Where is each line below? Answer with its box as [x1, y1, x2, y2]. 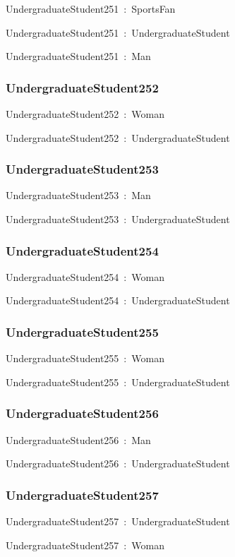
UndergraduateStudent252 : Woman [6, 107, 164, 121]
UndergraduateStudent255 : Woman [6, 351, 164, 366]
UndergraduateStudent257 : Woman [6, 537, 164, 552]
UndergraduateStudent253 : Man [6, 188, 151, 203]
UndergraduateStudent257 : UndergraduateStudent [6, 514, 230, 529]
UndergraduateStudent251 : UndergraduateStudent [6, 25, 230, 40]
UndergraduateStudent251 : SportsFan [6, 1, 176, 16]
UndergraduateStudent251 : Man [6, 49, 151, 64]
